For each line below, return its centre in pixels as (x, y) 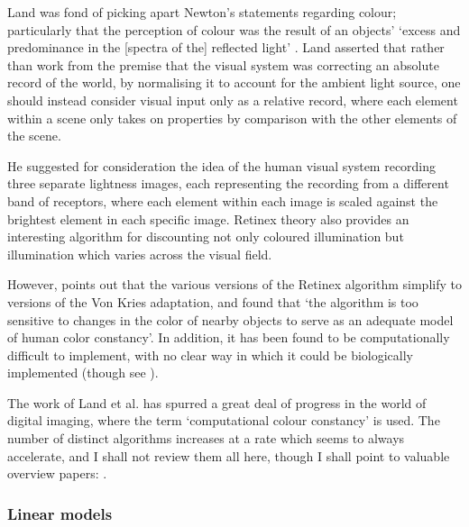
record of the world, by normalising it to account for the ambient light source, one (234, 82)
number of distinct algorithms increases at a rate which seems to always (206, 438)
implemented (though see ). (83, 373)
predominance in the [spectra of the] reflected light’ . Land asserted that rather (226, 47)
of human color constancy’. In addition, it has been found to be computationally (229, 337)
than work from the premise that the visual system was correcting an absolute (223, 64)
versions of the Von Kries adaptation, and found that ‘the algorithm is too (213, 301)
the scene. (34, 136)
